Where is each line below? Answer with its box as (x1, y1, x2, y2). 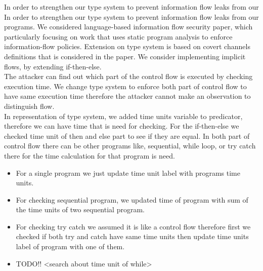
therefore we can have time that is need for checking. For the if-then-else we (4, 121, 239, 131)
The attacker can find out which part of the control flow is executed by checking (4, 71, 253, 82)
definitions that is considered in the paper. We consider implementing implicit (4, 51, 246, 61)
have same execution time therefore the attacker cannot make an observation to (4, 91, 251, 101)
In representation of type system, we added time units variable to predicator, (4, 110, 243, 121)
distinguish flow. (4, 100, 55, 111)
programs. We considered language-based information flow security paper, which (4, 21, 253, 32)
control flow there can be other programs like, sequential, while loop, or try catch (4, 140, 256, 151)
